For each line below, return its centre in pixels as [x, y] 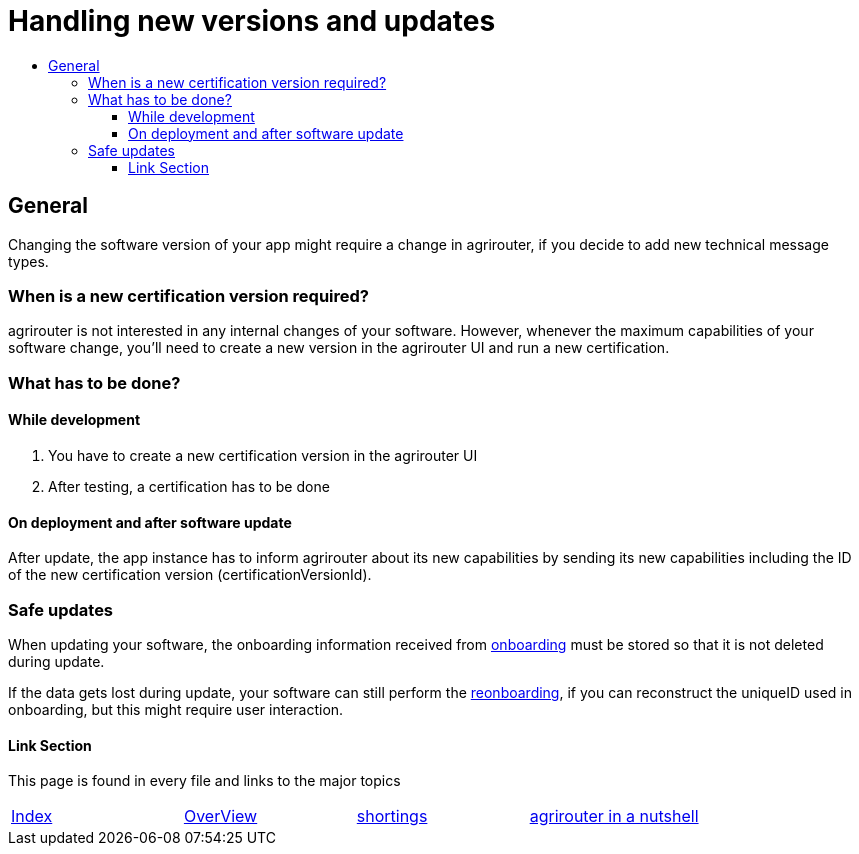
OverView [220, 816]
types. [28, 261]
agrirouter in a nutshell [614, 816]
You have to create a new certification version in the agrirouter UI [263, 455]
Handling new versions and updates [252, 21]
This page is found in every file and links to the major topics [204, 781]
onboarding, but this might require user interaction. [176, 709]
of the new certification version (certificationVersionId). [190, 575]
